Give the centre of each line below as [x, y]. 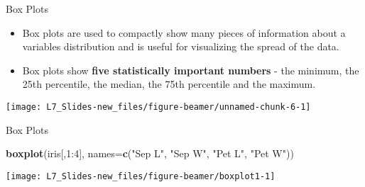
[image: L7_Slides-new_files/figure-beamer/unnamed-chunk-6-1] [158, 107]
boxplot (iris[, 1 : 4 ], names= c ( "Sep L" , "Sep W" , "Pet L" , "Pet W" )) [150, 153]
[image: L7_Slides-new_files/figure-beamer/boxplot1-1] [141, 176]
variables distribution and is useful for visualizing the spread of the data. [181, 46]
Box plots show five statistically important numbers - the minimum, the [191, 70]
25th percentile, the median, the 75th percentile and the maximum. [169, 84]
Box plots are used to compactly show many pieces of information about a [184, 32]
